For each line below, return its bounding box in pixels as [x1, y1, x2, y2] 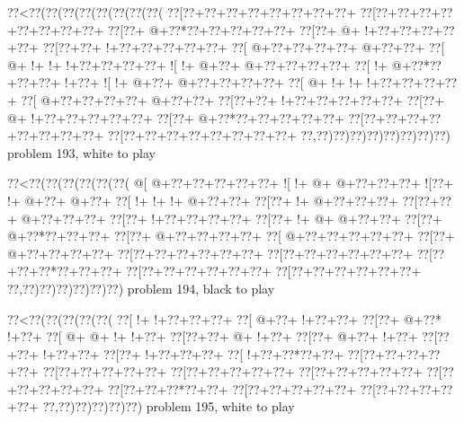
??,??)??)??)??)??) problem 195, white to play [42, 397, 295, 416]
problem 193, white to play [7, 143, 156, 162]
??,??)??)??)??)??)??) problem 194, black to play [7, 278, 275, 297]
